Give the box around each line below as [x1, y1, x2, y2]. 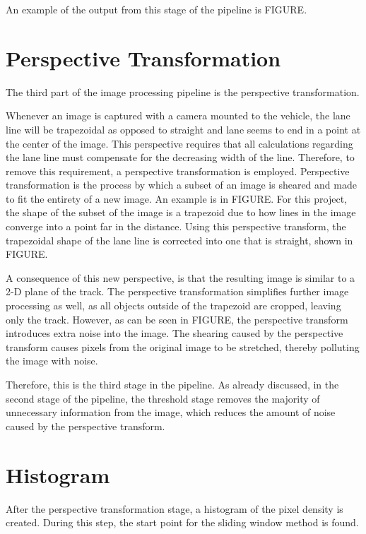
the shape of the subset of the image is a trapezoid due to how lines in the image [6, 205, 356, 220]
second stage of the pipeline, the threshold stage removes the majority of [6, 391, 320, 405]
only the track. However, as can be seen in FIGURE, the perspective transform [6, 311, 348, 326]
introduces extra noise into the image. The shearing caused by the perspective [6, 326, 343, 340]
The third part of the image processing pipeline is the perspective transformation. [6, 84, 360, 99]
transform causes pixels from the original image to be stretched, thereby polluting [6, 339, 360, 354]
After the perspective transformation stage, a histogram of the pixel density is [6, 501, 343, 516]
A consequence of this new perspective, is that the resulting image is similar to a [6, 270, 355, 285]
